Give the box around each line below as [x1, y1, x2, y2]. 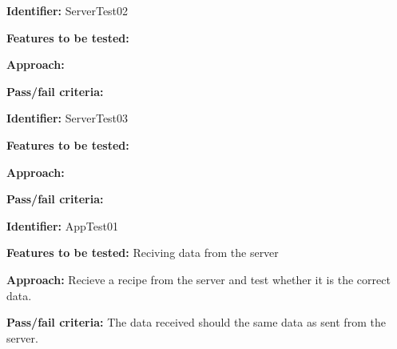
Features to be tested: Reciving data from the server [6, 244, 279, 261]
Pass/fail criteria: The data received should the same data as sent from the [6, 314, 386, 331]
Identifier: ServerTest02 [6, 2, 129, 18]
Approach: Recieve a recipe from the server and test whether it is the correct [6, 271, 391, 287]
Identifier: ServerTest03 [6, 110, 129, 126]
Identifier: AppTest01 [6, 217, 118, 234]
